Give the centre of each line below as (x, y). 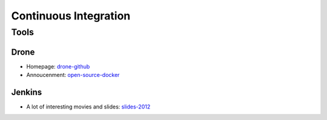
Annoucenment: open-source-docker (73, 75)
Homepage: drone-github (58, 66)
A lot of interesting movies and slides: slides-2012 (88, 107)
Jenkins (27, 92)
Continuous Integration (71, 16)
